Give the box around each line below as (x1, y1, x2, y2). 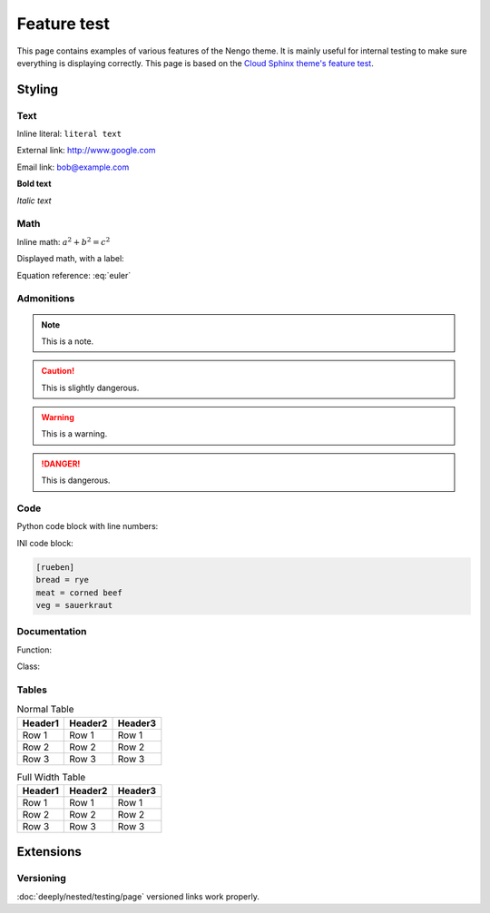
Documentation (16, 625, 87, 638)
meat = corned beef (35, 587, 122, 598)
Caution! (41, 366, 75, 377)
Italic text (16, 195, 52, 206)
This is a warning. (41, 428, 108, 439)
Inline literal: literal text (16, 128, 122, 140)
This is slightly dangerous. (41, 382, 140, 393)
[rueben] (35, 562, 75, 572)
